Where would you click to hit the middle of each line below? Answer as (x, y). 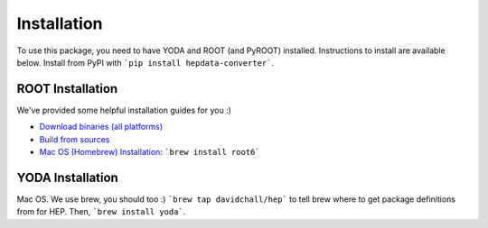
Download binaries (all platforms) (101, 127)
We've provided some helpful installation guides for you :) (124, 110)
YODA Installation (68, 177)
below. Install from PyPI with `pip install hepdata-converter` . (145, 62)
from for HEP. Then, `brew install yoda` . (101, 212)
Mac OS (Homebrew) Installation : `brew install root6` (150, 152)
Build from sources (75, 139)
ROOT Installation (67, 89)
